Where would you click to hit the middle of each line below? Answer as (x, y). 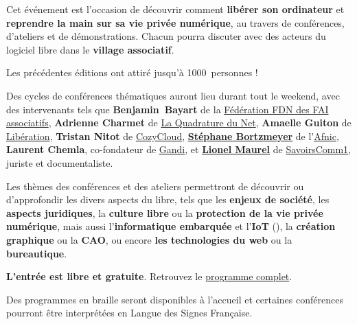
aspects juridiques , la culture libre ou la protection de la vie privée (165, 212)
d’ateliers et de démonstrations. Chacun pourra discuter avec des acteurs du (166, 36)
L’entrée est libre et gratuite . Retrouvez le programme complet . (149, 276)
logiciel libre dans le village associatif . (90, 49)
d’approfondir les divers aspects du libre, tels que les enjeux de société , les (168, 199)
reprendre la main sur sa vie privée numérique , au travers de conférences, (175, 22)
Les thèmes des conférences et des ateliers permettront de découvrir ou (155, 186)
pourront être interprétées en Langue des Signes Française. (129, 313)
